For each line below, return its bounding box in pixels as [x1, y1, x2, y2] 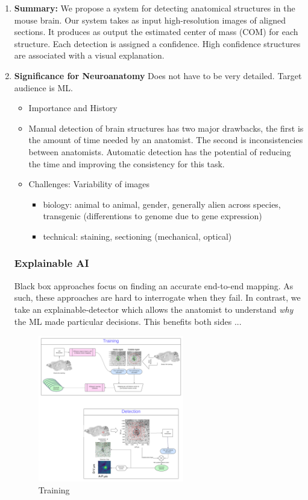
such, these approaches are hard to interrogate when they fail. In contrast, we [14, 291, 301, 304]
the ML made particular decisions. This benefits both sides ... [14, 315, 242, 327]
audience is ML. [14, 81, 73, 94]
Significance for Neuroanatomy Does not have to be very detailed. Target [14, 69, 302, 82]
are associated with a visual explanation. [14, 49, 165, 62]
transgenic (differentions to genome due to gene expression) [43, 210, 262, 222]
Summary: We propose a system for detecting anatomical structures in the [14, 2, 295, 14]
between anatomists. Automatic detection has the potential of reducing [28, 145, 291, 158]
